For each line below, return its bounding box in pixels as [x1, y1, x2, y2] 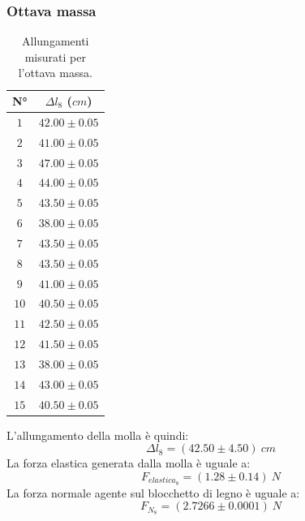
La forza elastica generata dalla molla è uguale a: [6, 454, 251, 471]
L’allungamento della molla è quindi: [6, 426, 189, 443]
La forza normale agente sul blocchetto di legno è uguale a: [6, 484, 300, 501]
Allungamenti [22, 32, 89, 50]
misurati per [24, 48, 86, 65]
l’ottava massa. [18, 64, 92, 81]
